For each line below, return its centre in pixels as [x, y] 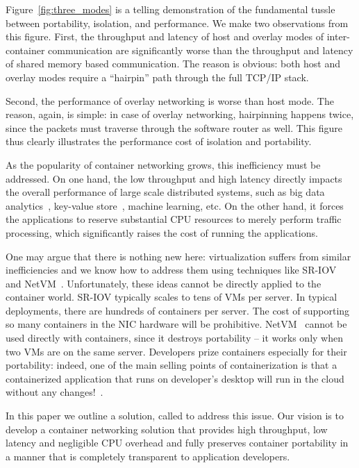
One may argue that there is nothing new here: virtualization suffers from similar [178, 256]
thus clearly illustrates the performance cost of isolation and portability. [159, 141]
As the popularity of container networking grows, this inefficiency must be [163, 164]
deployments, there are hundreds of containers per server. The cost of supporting [178, 310]
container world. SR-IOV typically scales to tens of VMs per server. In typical [172, 297]
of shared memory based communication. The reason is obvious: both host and [173, 64]
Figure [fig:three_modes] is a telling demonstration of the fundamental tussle [170, 9]
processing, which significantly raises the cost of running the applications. [162, 232]
